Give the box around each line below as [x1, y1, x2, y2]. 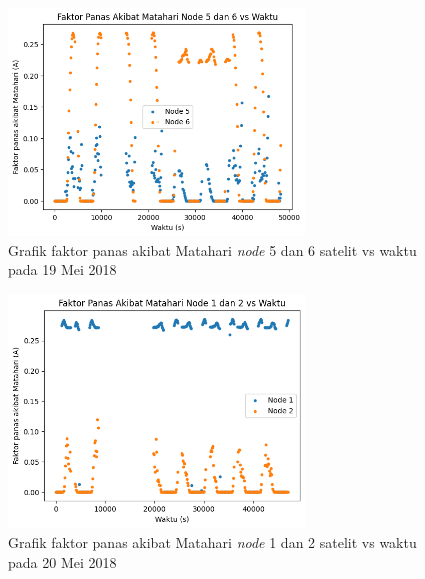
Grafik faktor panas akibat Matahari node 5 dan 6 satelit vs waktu [8, 239, 417, 260]
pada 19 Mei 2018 [8, 259, 117, 280]
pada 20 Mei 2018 [8, 551, 117, 572]
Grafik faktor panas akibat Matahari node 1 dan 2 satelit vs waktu [8, 531, 417, 552]
